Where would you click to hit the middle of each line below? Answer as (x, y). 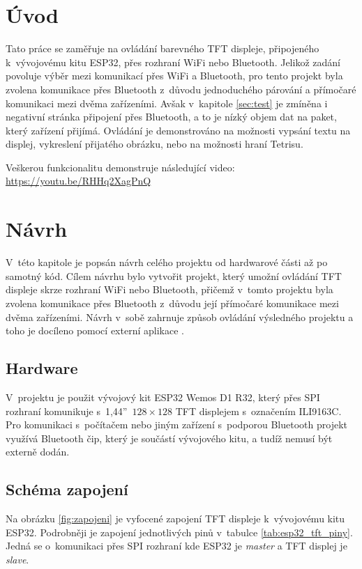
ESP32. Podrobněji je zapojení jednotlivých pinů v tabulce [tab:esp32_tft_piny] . (179, 532)
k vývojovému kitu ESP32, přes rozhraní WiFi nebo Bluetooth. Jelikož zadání (173, 62)
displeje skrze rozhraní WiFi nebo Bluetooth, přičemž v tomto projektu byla (169, 289)
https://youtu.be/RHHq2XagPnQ (78, 181)
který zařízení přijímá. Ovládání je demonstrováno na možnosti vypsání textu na (178, 130)
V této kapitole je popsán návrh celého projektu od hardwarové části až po (167, 262)
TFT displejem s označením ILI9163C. (258, 411)
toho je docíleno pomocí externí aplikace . (95, 330)
